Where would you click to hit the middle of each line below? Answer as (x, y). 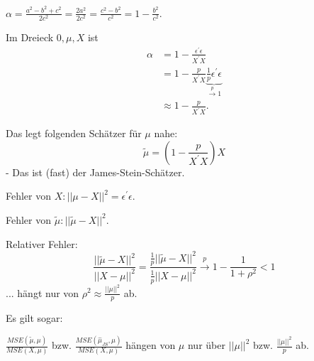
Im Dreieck (30, 37)
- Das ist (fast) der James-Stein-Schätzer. (95, 172)
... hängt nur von (43, 292)
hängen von (151, 345)
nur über (206, 345)
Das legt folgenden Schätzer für (74, 133)
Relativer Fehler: (42, 243)
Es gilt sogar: (34, 318)
